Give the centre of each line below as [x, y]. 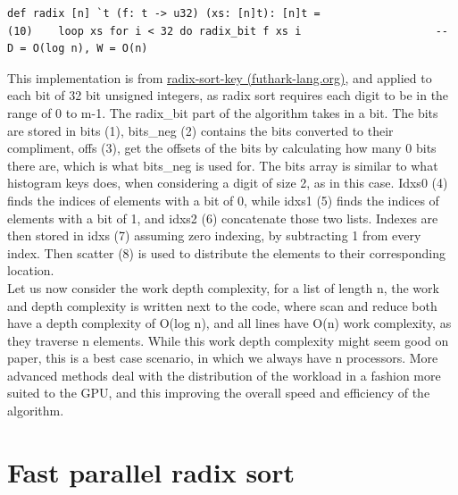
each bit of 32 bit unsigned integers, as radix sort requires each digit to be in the [228, 95]
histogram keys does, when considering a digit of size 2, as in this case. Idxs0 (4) [228, 183]
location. [31, 270]
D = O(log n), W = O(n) [78, 49]
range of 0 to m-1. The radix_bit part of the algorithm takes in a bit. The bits [223, 112]
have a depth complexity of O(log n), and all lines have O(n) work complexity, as [229, 323]
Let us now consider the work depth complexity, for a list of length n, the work [223, 287]
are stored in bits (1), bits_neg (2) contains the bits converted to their [200, 130]
